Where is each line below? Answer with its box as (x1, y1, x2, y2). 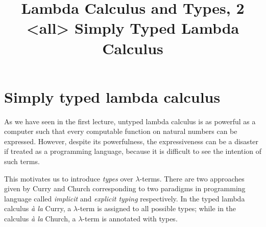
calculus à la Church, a (4, 213, 76, 224)
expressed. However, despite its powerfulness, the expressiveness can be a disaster (4, 135, 259, 146)
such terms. (4, 156, 40, 167)
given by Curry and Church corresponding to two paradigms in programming (4, 183, 246, 194)
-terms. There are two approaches (139, 173, 245, 184)
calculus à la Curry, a (4, 203, 71, 214)
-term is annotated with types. (82, 213, 178, 224)
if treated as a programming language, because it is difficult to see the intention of (4, 146, 262, 156)
